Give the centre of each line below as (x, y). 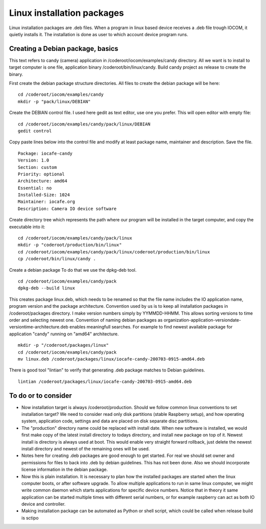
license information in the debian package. (65, 470)
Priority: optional (41, 174)
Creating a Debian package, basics (64, 49)
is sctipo (30, 518)
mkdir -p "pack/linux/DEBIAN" (54, 102)
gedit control (35, 131)
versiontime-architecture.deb (39, 327)
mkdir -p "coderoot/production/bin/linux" (70, 245)
